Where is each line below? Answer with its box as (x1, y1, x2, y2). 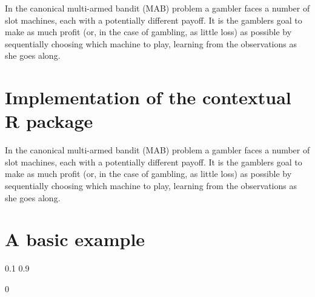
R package (5, 108, 93, 133)
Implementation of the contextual (5, 85, 291, 110)
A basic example (5, 227, 145, 252)
